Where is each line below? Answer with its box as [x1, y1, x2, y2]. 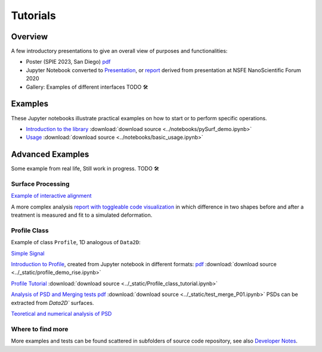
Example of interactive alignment [11, 192, 92, 200]
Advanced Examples [11, 149, 89, 160]
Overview [11, 32, 48, 42]
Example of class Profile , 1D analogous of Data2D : [11, 239, 141, 246]
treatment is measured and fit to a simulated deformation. [11, 211, 153, 219]
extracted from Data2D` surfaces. [11, 299, 94, 306]
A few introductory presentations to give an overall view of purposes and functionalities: [11, 48, 228, 55]
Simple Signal [11, 250, 45, 257]
